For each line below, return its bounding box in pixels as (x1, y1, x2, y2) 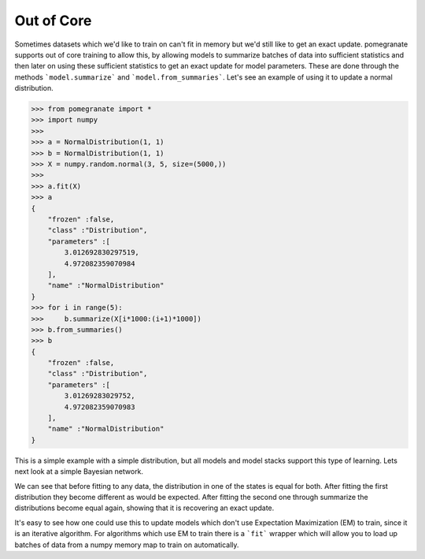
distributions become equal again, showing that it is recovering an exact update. (14, 503, 275, 512)
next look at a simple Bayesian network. (14, 467, 144, 476)
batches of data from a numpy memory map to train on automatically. (14, 540, 239, 550)
